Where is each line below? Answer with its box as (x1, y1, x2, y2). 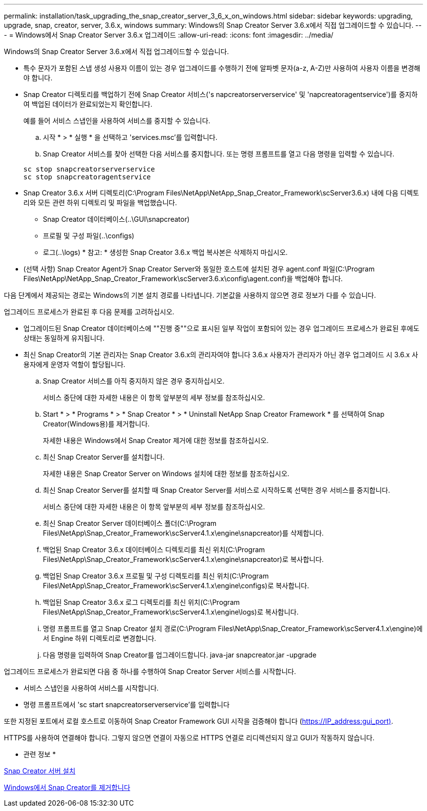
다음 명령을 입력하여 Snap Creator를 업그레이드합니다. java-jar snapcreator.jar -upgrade (43, 651, 317, 659)
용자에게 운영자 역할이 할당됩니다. (23, 360, 126, 368)
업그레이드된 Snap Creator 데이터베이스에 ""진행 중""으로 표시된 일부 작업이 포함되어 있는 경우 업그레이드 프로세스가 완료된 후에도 (23, 324, 420, 332)
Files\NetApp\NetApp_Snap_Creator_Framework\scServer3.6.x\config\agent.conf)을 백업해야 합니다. (23, 274, 343, 283)
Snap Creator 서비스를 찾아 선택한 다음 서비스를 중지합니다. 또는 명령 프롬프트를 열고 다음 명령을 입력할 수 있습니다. (43, 150, 395, 158)
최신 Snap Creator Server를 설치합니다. (43, 453, 165, 461)
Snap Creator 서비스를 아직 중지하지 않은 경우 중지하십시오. (43, 377, 225, 385)
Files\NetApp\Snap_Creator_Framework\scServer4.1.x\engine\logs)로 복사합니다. (43, 608, 299, 616)
